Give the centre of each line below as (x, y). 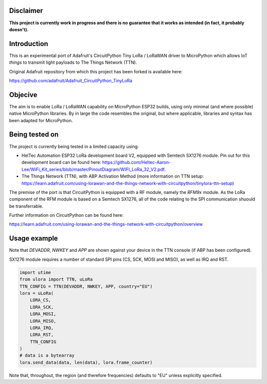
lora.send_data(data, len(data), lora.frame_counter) (86, 362)
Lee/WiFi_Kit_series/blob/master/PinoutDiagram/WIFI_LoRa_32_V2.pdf (93, 169)
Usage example (34, 238)
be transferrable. (26, 206)
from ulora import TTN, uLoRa (56, 279)
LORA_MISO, (43, 321)
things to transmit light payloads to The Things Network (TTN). (73, 62)
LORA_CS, (41, 300)
